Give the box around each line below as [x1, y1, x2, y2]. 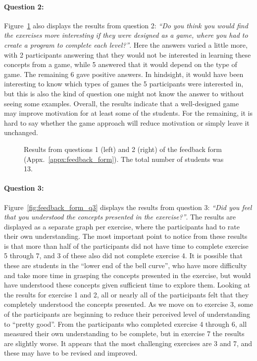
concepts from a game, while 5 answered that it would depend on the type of [4, 59, 237, 70]
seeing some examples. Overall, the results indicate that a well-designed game [4, 98, 239, 108]
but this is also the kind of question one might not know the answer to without [4, 88, 244, 98]
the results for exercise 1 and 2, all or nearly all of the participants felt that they [4, 289, 249, 299]
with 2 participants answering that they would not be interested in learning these [4, 49, 251, 60]
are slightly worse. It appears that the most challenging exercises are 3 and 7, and [4, 338, 253, 348]
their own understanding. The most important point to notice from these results [4, 231, 248, 241]
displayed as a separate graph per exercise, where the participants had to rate [4, 221, 240, 231]
